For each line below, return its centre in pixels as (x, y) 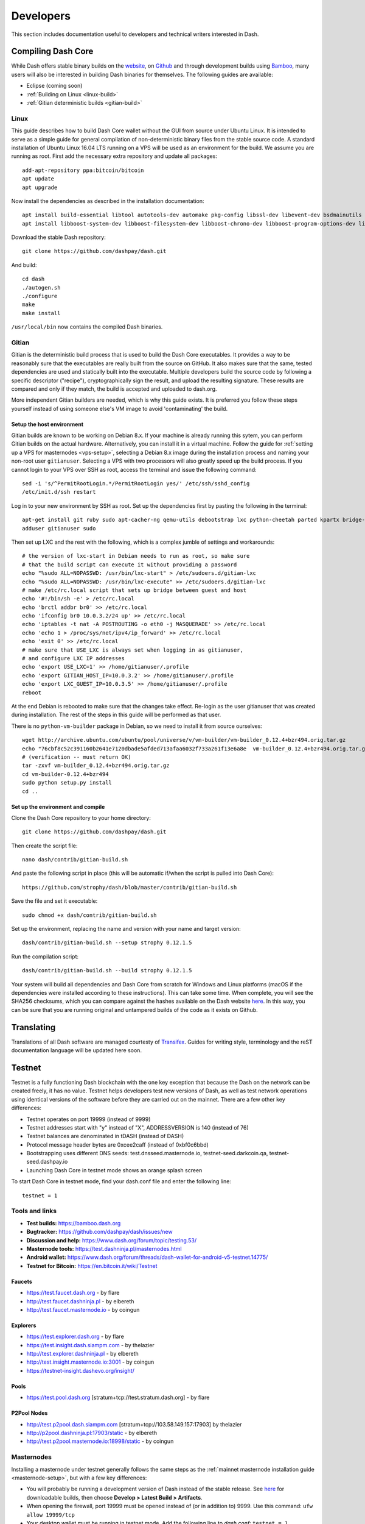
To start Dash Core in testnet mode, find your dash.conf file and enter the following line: (121, 1181)
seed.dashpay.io (47, 1162)
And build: (24, 265)
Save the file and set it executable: (54, 901)
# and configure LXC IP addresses (73, 659)
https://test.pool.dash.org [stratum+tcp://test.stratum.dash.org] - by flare (118, 1398)
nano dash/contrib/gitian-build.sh (75, 860)
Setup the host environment (47, 424)
